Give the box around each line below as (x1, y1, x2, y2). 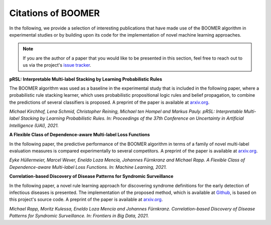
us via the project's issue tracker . (23, 62, 91, 68)
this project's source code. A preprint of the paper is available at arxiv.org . (9, 196, 163, 202)
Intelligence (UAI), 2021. (9, 122, 59, 128)
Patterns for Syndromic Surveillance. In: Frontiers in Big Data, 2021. (9, 213, 149, 219)
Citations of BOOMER (9, 8, 100, 19)
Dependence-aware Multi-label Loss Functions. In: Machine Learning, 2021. (9, 164, 167, 170)
